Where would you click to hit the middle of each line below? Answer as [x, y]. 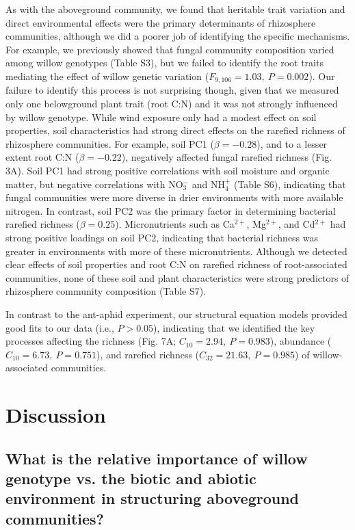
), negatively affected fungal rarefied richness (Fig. [227, 157]
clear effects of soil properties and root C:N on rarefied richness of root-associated [176, 264]
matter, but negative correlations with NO [94, 184]
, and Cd [297, 224]
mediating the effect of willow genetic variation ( [107, 76]
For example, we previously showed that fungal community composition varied [170, 49]
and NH [208, 184]
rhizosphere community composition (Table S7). [106, 291]
